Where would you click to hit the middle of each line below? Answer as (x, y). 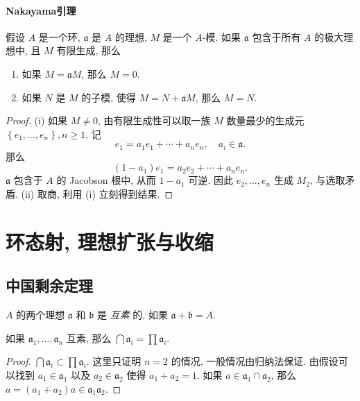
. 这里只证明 (114, 361)
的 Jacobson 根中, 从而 (106, 180)
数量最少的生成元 (265, 120)
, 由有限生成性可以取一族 (154, 120)
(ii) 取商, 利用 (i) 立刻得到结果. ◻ (97, 194)
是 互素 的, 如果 (132, 315)
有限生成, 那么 (89, 50)
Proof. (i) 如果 (36, 120)
